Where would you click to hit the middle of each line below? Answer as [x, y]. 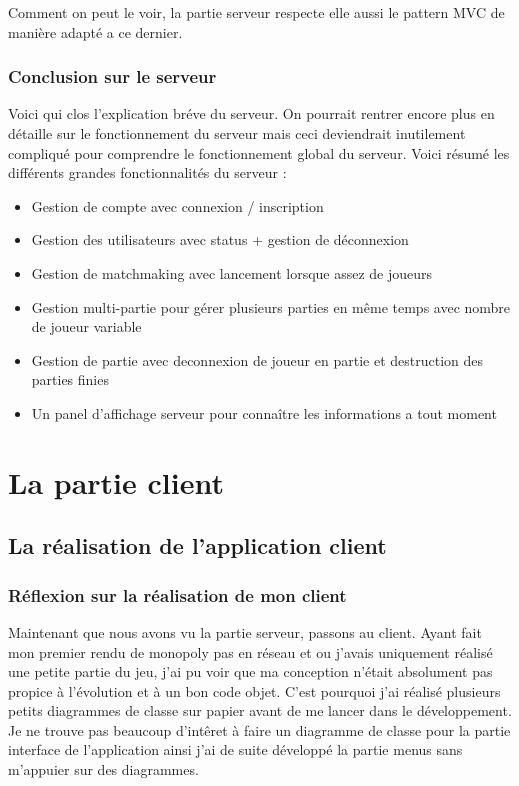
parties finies [70, 379]
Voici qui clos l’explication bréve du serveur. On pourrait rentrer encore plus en [251, 113]
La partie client [116, 481]
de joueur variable [86, 326]
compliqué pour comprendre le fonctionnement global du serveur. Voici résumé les [259, 152]
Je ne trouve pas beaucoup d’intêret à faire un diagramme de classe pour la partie [259, 729]
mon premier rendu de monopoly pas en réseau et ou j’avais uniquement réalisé [250, 651]
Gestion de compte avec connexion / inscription [177, 205]
